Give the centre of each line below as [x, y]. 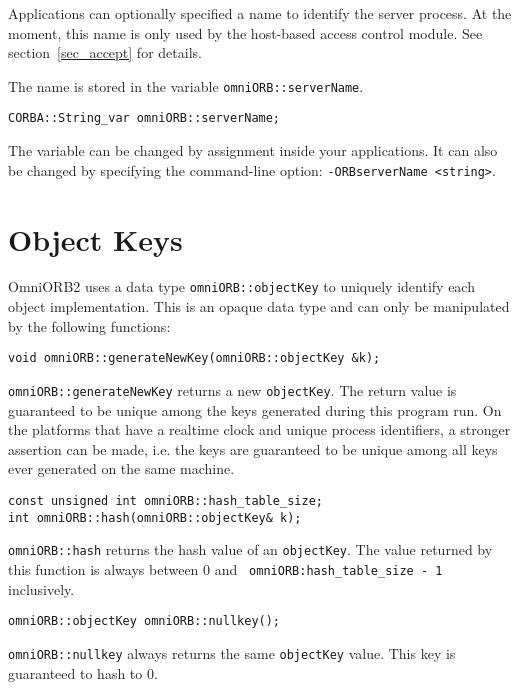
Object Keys [95, 238]
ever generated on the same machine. [121, 468]
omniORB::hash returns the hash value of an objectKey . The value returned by [250, 549]
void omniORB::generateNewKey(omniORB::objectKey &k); [194, 358]
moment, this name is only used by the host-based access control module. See [245, 32]
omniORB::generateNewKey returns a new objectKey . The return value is [232, 389]
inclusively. [41, 588]
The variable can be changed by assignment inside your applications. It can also [253, 150]
